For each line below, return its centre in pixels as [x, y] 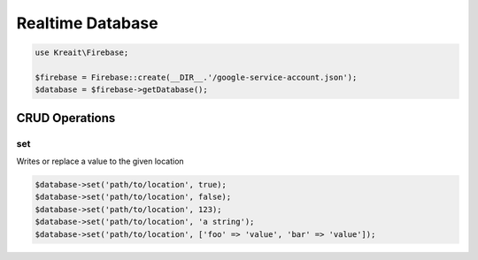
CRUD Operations [66, 118]
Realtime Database [87, 23]
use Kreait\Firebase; [82, 53]
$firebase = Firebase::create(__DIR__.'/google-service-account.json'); [196, 77]
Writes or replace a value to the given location [100, 161]
